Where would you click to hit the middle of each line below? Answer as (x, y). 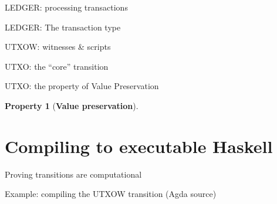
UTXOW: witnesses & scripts (58, 47)
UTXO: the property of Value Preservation (82, 86)
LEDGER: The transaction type (63, 27)
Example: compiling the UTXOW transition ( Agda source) (111, 194)
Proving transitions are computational (73, 174)
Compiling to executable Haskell (139, 146)
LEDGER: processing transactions (66, 7)
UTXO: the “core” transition (57, 66)
